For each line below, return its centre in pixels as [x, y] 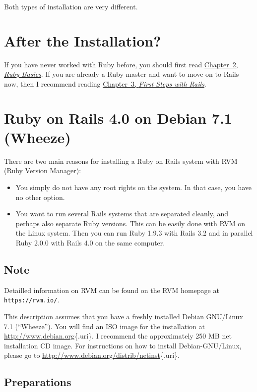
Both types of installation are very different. [71, 6]
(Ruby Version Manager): [43, 171]
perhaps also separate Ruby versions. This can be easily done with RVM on [130, 223]
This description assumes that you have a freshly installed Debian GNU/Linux [124, 317]
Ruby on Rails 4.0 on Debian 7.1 [118, 118]
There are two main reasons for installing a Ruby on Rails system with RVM [121, 161]
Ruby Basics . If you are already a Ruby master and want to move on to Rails [122, 74]
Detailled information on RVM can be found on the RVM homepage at [112, 290]
